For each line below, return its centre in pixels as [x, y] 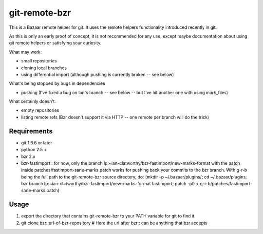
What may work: [25, 52]
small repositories [39, 61]
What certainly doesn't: [32, 101]
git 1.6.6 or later [37, 143]
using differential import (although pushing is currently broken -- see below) [98, 74]
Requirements [31, 131]
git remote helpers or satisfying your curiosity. [55, 43]
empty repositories [40, 110]
